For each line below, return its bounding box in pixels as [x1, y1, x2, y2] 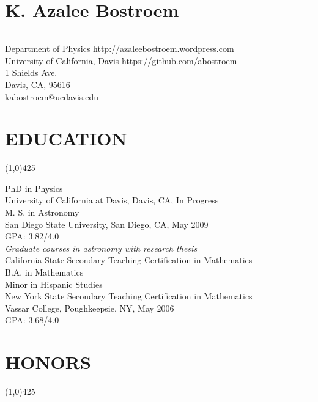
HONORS [5, 349, 91, 375]
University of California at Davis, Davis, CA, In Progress [5, 194, 219, 206]
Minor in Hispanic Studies [5, 277, 103, 290]
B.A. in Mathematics [5, 265, 84, 278]
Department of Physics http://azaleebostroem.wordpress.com [5, 42, 234, 55]
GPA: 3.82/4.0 [5, 230, 59, 243]
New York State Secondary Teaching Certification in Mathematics [5, 290, 253, 302]
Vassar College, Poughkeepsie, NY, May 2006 [5, 301, 174, 314]
